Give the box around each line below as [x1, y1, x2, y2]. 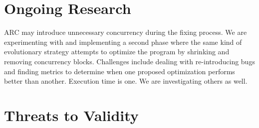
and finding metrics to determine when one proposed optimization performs [4, 66, 235, 76]
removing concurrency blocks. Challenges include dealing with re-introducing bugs [4, 56, 255, 66]
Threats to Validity [4, 105, 139, 125]
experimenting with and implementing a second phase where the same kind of [4, 36, 242, 47]
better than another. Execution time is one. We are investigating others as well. [4, 76, 248, 86]
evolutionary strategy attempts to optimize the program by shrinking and [4, 46, 230, 57]
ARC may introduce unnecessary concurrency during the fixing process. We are [4, 27, 247, 37]
